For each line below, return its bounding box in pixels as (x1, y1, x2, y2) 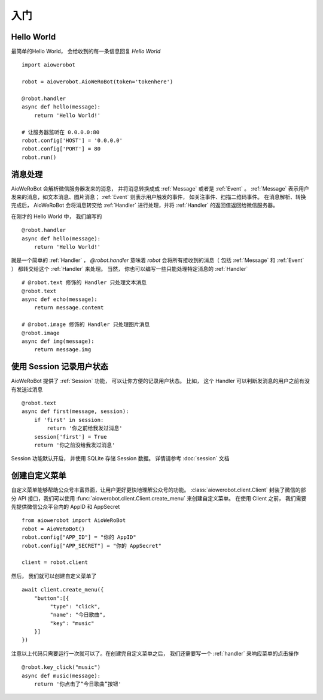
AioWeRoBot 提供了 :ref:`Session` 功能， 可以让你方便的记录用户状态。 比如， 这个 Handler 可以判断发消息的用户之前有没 (11, 378, 310, 385)
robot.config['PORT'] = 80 (22, 146, 101, 152)
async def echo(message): (22, 295, 98, 303)
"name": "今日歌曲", (50, 611, 106, 618)
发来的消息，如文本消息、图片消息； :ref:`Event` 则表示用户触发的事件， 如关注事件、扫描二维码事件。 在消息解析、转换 (11, 194, 306, 201)
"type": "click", (50, 603, 101, 610)
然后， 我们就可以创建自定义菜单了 (11, 572, 97, 580)
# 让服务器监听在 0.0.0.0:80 (22, 129, 100, 135)
